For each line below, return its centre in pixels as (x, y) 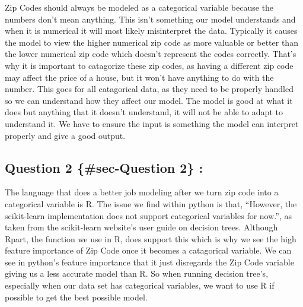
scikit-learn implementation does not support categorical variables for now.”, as (148, 215)
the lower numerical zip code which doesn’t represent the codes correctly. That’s (151, 54)
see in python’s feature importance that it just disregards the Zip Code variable (149, 262)
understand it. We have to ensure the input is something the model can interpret (152, 123)
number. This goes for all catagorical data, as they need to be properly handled (149, 89)
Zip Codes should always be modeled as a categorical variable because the (139, 7)
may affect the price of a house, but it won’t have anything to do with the (139, 77)
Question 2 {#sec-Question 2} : (104, 167)
